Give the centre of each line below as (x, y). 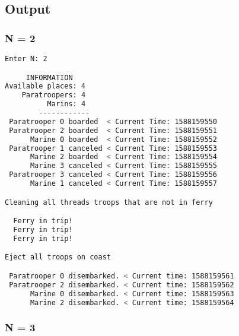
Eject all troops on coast (58, 257)
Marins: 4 (66, 104)
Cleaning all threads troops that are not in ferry (109, 202)
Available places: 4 (45, 86)
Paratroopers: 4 (54, 95)
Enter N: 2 (26, 59)
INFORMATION (49, 77)
